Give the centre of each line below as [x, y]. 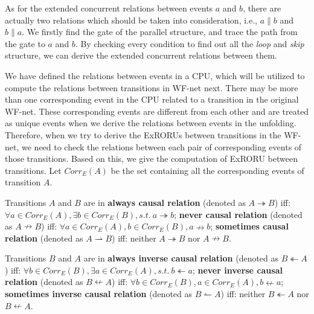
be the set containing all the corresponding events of [207, 170]
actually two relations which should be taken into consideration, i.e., [131, 20]
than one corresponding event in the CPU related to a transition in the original [152, 99]
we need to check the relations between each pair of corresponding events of [162, 146]
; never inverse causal [237, 270]
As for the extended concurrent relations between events [109, 8]
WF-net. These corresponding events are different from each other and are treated [157, 111]
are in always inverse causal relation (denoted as [181, 258]
